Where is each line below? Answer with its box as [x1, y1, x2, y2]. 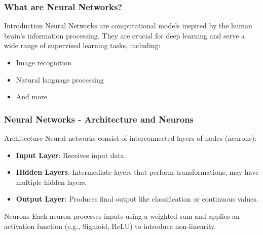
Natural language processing [16, 74, 104, 85]
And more [16, 91, 47, 102]
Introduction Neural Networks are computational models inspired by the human [4, 20, 252, 31]
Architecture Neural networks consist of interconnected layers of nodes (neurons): [4, 133, 257, 143]
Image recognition [16, 57, 72, 67]
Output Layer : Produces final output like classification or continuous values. [16, 193, 258, 204]
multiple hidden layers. [16, 176, 87, 187]
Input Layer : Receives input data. [16, 149, 126, 160]
